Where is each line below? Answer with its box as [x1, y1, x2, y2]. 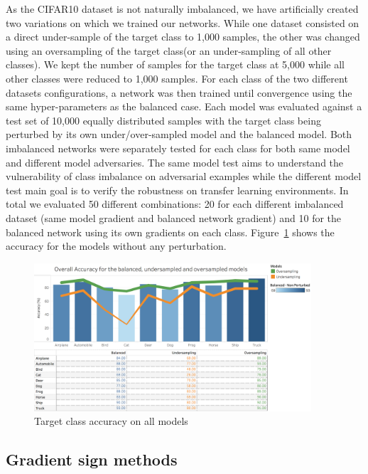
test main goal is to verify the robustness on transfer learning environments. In [6, 182, 349, 197]
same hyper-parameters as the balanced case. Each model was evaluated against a [6, 99, 362, 114]
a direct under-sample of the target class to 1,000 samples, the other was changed [6, 29, 360, 44]
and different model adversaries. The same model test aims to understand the [6, 154, 344, 169]
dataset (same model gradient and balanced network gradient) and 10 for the [6, 210, 342, 225]
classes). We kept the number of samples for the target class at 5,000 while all [6, 57, 345, 72]
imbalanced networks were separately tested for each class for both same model [6, 140, 350, 155]
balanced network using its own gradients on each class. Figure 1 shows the [6, 224, 335, 239]
